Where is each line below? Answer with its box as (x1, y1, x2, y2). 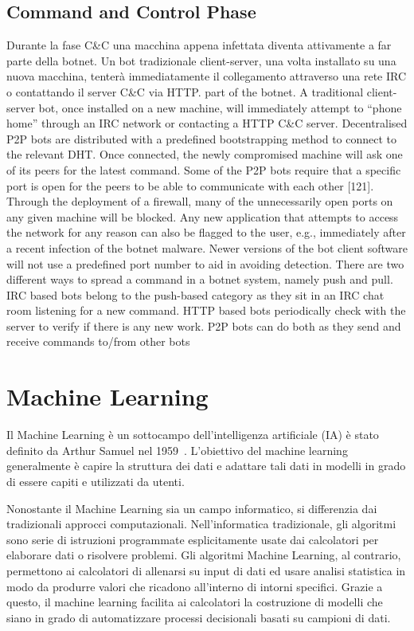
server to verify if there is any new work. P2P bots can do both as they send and (6, 317, 401, 334)
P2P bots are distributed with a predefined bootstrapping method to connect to (6, 130, 397, 147)
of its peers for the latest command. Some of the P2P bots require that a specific (6, 161, 401, 178)
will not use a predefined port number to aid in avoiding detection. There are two (6, 255, 404, 272)
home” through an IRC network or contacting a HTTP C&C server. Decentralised (6, 115, 408, 131)
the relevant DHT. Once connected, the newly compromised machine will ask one (6, 146, 403, 163)
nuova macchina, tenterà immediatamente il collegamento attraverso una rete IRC (6, 68, 407, 84)
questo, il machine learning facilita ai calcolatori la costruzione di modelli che (6, 594, 383, 610)
